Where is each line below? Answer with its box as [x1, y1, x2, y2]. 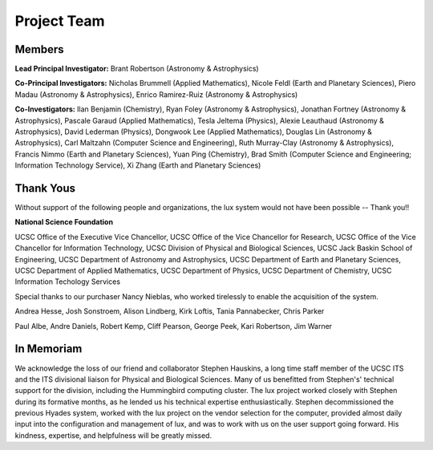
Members [14, 43, 64, 56]
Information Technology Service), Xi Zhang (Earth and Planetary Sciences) [14, 160, 261, 170]
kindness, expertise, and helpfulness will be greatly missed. [14, 430, 212, 440]
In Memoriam [14, 342, 83, 356]
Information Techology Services [14, 277, 120, 286]
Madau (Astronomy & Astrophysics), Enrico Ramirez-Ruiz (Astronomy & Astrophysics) [14, 89, 298, 99]
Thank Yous [14, 181, 76, 195]
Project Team [14, 12, 105, 30]
